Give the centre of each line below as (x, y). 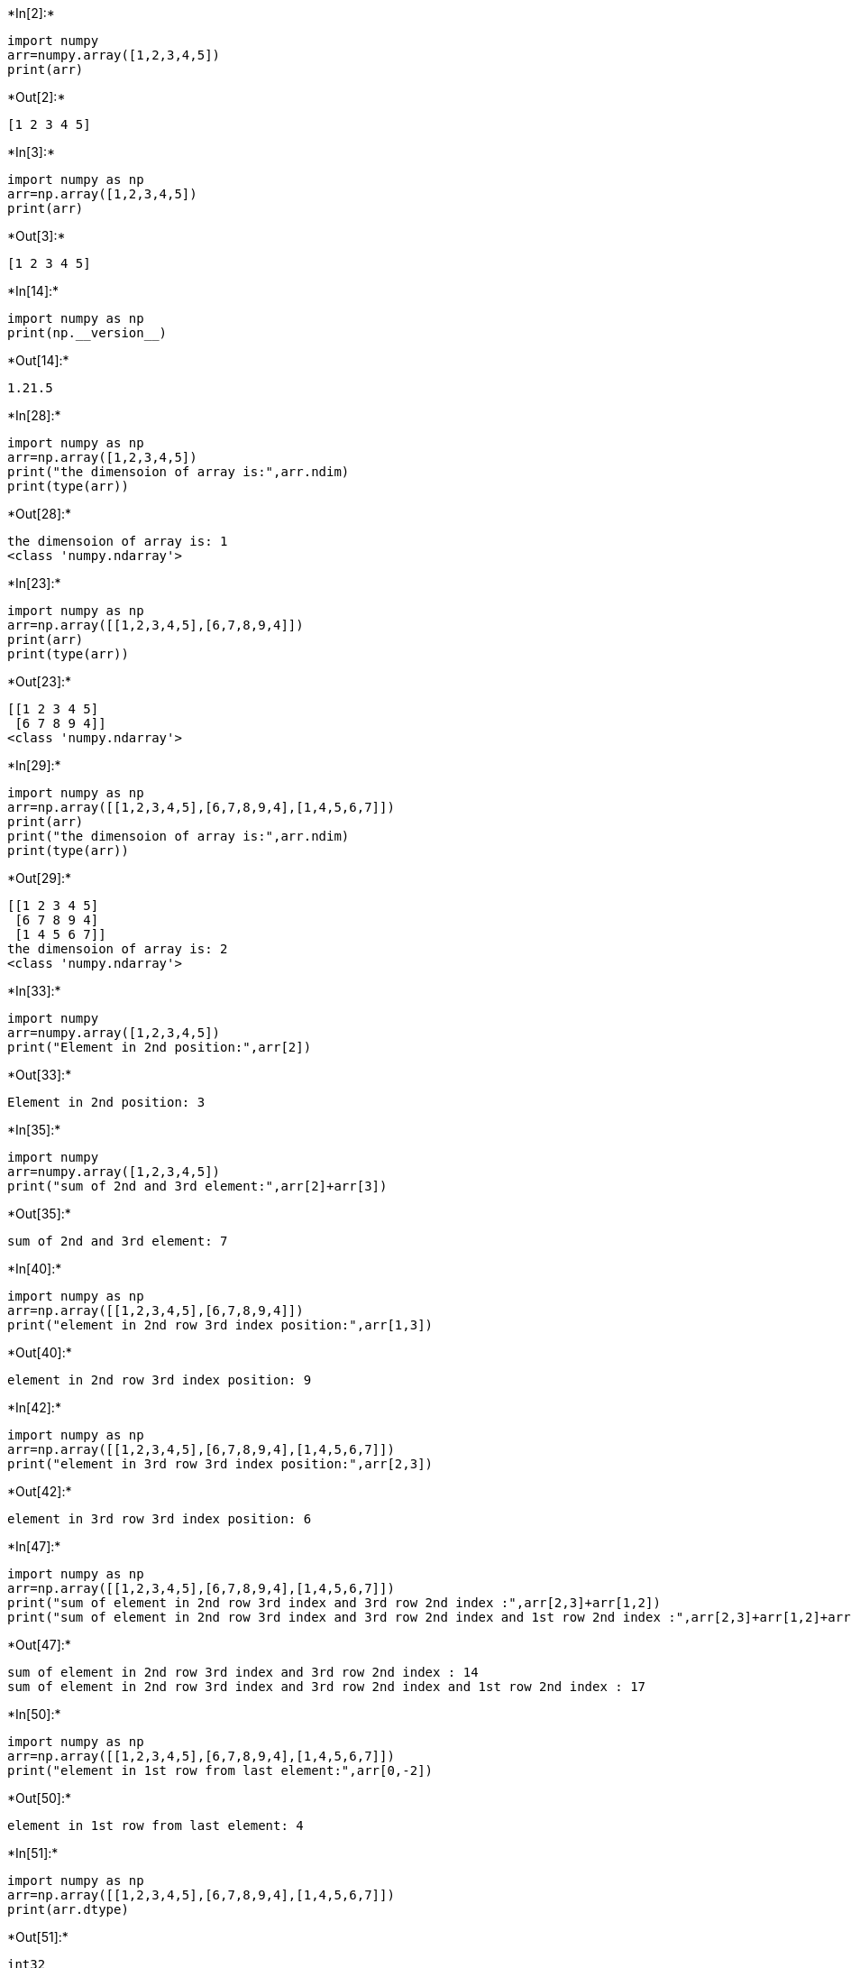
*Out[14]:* (38, 360)
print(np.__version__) (87, 333)
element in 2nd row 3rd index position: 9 (160, 1380)
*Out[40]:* (40, 1352)
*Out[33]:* (40, 1075)
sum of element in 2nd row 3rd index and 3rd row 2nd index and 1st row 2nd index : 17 (327, 1687)
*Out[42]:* (40, 1491)
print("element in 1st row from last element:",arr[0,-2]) (220, 1770)
